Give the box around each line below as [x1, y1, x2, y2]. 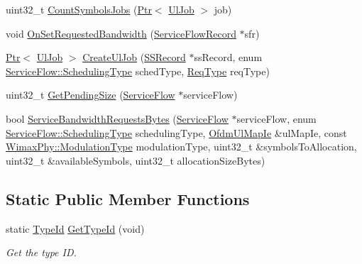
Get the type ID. [6, 245, 77, 260]
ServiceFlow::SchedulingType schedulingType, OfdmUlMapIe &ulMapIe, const [6, 125, 347, 140]
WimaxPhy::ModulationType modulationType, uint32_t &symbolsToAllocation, [6, 139, 357, 154]
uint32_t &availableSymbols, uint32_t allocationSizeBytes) [6, 153, 265, 167]
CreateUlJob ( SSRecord [82, 50, 186, 65]
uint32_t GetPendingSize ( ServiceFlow [6, 87, 175, 102]
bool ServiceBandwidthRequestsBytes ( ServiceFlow [6, 111, 229, 126]
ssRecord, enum [194, 50, 263, 65]
